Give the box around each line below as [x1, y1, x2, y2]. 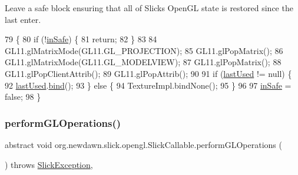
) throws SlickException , [5, 158, 93, 170]
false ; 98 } [5, 90, 41, 103]
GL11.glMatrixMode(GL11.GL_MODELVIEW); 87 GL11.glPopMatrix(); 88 [5, 56, 282, 68]
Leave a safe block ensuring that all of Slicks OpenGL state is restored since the [5, 2, 293, 14]
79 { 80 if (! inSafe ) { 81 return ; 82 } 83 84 [5, 33, 157, 45]
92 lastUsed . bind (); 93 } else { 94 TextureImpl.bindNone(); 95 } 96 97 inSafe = [5, 79, 292, 91]
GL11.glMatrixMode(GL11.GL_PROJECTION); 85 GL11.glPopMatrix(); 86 [5, 44, 283, 56]
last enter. [5, 13, 41, 25]
